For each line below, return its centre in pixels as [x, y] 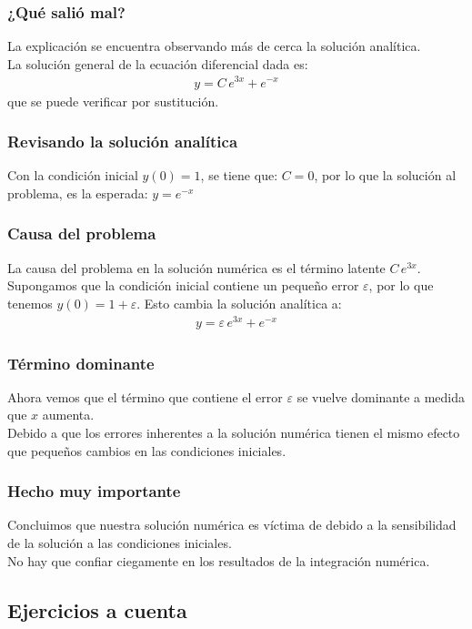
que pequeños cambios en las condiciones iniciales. [147, 450]
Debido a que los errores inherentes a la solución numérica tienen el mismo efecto [234, 433]
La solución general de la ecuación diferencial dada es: [158, 63]
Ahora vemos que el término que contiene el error [145, 396]
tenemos [30, 303]
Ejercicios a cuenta [97, 609]
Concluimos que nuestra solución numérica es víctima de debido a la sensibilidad [232, 525]
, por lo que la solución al [385, 175]
